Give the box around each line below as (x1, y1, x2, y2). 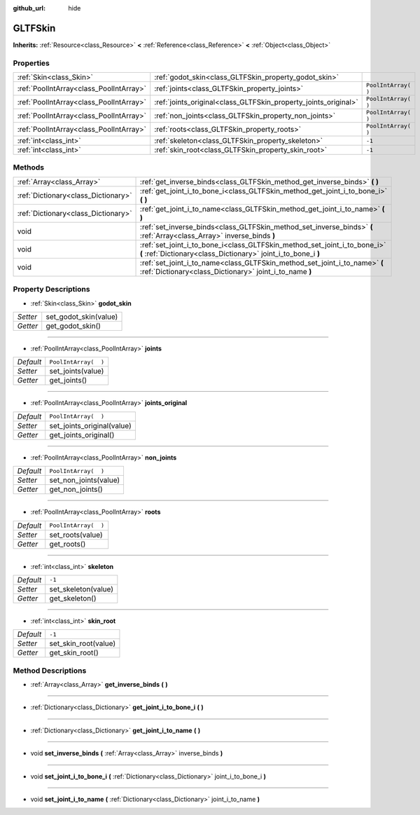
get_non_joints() (49, 484, 103, 494)
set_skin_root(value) (49, 638, 116, 648)
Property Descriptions (13, 285, 90, 294)
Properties (13, 58, 50, 68)
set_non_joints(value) (49, 475, 120, 485)
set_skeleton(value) (49, 584, 113, 594)
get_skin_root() (49, 648, 99, 658)
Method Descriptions (13, 666, 87, 676)
